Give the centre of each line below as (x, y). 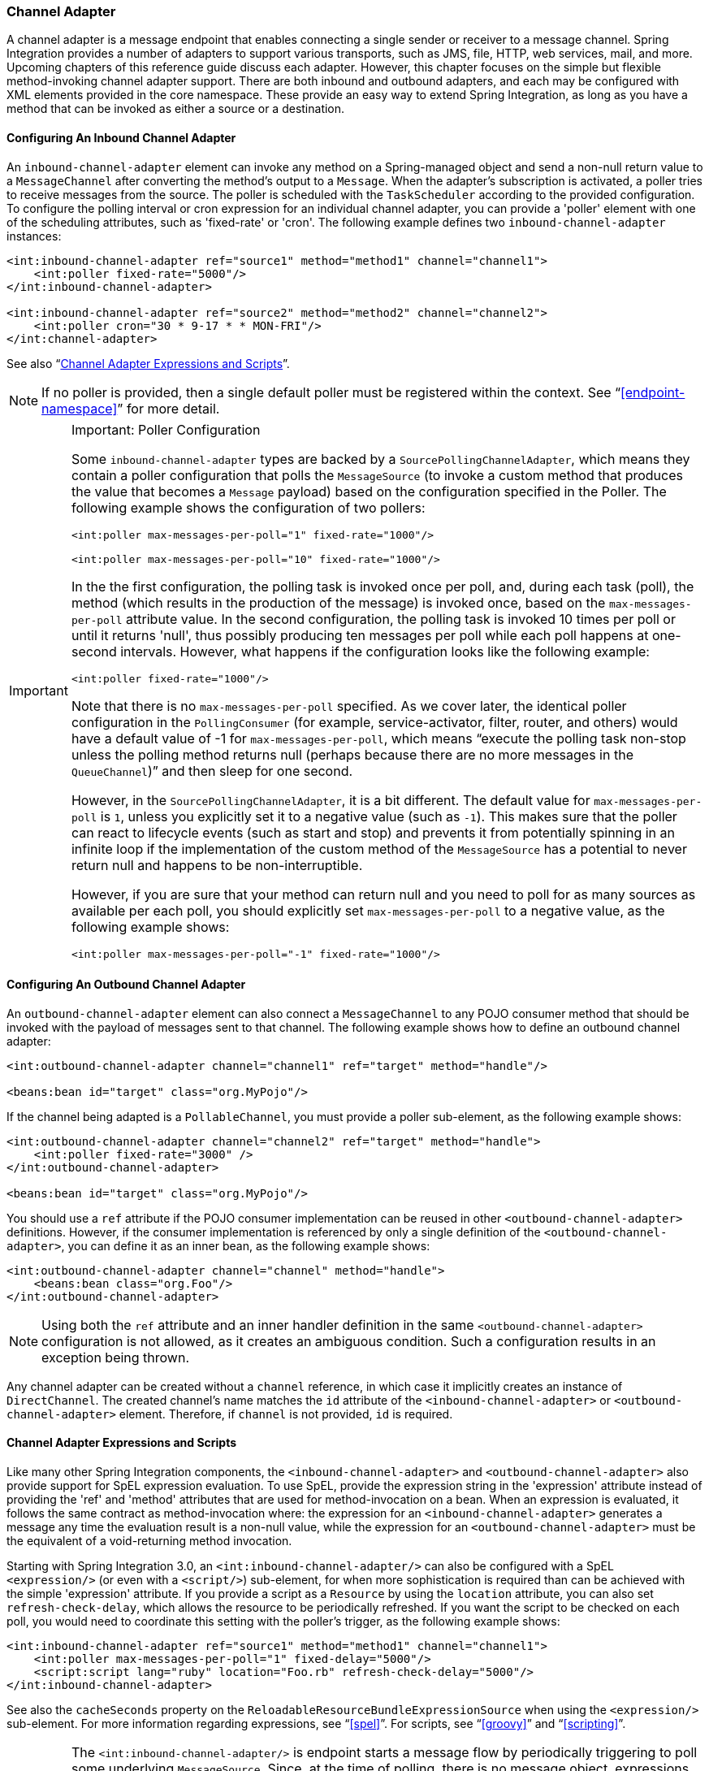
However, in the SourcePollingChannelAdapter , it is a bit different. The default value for (331, 800)
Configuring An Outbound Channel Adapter (126, 985)
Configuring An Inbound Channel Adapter (121, 137)
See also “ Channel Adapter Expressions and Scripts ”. (148, 363)
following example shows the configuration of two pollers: (248, 507)
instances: (34, 236)
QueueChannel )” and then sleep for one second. (212, 771)
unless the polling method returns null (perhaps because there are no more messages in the (352, 754)
